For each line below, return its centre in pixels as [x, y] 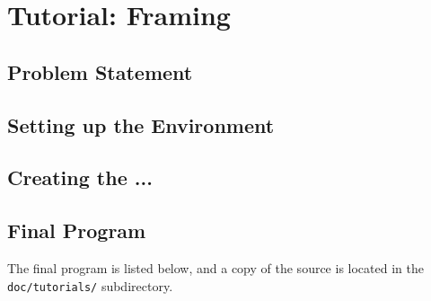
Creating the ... [80, 177]
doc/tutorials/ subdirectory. [90, 285]
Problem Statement [100, 71]
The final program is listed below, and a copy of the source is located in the [215, 267]
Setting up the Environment [141, 124]
